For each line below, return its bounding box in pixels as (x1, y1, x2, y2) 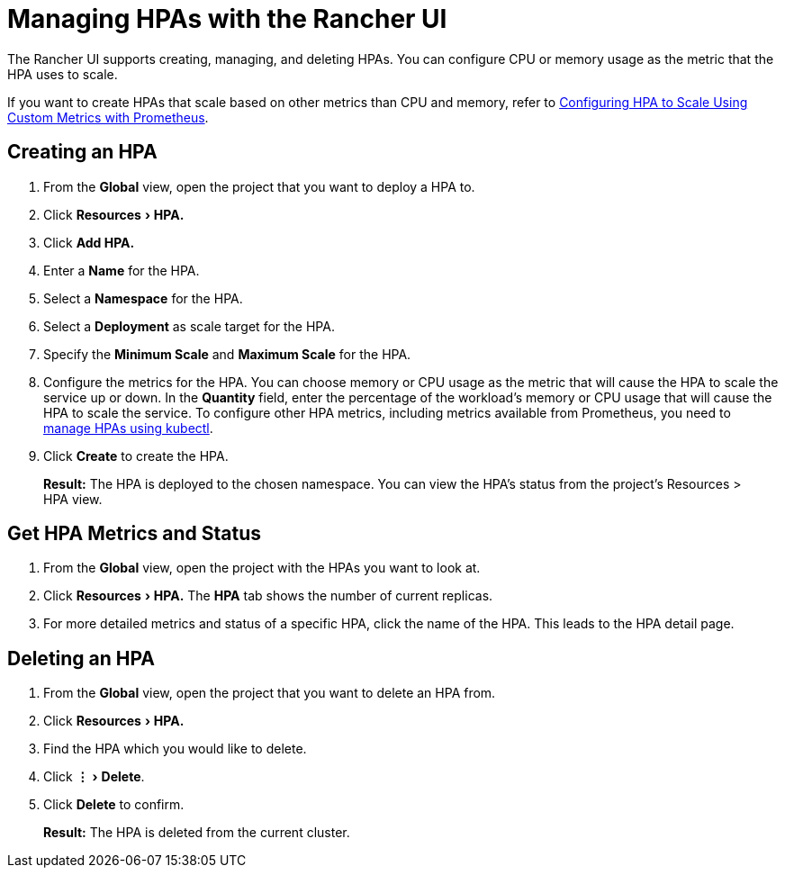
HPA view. (43, 491, 103, 507)
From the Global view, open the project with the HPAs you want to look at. (43, 560, 481, 576)
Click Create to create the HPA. (43, 447, 229, 464)
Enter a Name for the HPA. (43, 262, 200, 278)
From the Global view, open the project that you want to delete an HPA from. (43, 685, 496, 701)
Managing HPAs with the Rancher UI (7, 4, 447, 34)
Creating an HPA (7, 140, 158, 164)
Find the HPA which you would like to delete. (43, 741, 307, 757)
